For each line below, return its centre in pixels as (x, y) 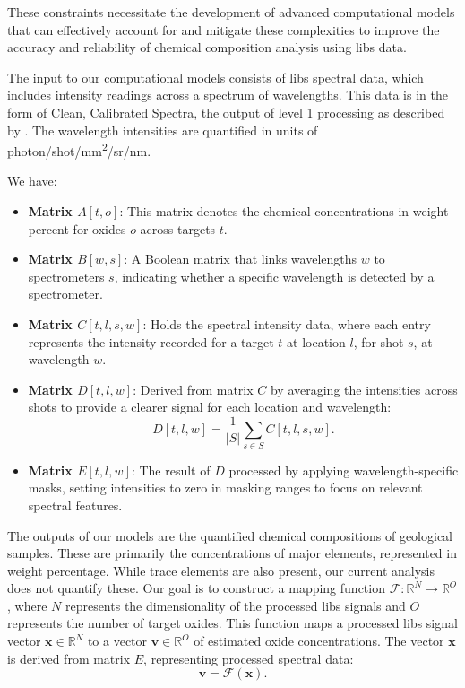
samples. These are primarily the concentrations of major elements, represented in (232, 553)
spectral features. (75, 505)
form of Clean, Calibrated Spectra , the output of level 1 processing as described (226, 112)
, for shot (379, 341)
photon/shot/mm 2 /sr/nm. (79, 149)
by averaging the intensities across (364, 389)
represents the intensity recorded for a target (151, 341)
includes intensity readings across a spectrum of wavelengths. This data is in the (228, 95)
